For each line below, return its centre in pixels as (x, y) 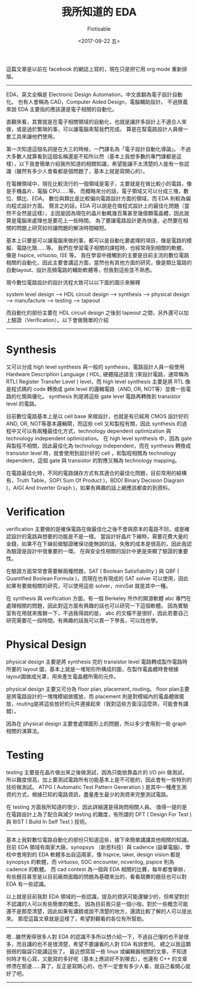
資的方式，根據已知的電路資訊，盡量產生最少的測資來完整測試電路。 (89, 794)
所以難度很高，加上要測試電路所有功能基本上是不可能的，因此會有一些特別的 (99, 780)
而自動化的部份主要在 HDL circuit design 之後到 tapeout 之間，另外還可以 (95, 313)
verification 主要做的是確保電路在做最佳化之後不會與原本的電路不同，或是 (95, 529)
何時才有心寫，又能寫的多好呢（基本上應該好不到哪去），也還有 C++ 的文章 (97, 958)
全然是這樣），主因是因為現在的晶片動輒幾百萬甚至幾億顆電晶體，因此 (100, 213)
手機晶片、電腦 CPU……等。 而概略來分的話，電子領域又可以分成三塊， (97, 191)
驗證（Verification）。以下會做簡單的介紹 (60, 320)
